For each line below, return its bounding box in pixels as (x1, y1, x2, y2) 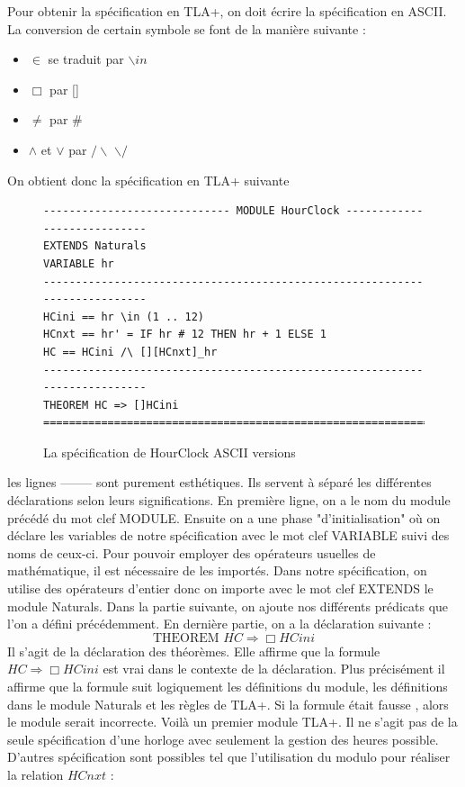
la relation (7, 764, 64, 783)
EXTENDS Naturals (43, 240, 147, 253)
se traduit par (48, 50, 124, 68)
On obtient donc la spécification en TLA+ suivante (7, 170, 290, 189)
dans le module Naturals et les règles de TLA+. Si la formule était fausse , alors (7, 694, 449, 713)
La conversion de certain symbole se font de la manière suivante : (7, 19, 366, 38)
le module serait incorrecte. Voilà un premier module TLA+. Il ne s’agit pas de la (7, 712, 458, 731)
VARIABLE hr (43, 257, 114, 270)
